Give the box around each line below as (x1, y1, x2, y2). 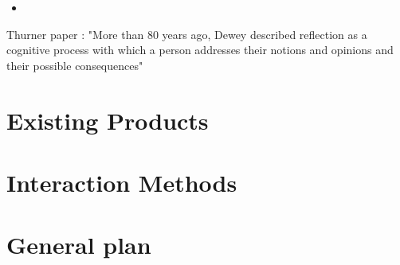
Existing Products (6, 103, 209, 136)
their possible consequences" (6, 57, 143, 73)
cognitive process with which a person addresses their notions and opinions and (6, 41, 394, 58)
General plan (6, 228, 151, 261)
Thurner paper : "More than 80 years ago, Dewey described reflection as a (6, 25, 367, 42)
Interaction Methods (6, 166, 237, 198)
